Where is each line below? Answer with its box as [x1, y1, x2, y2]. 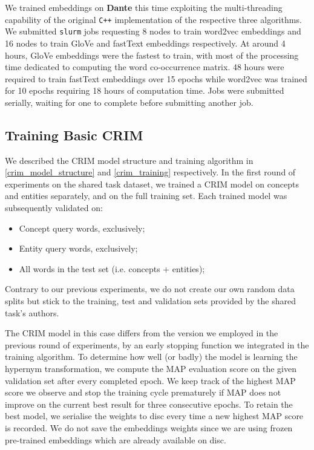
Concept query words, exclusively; [19, 221, 145, 234]
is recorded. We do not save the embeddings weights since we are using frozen [5, 421, 293, 434]
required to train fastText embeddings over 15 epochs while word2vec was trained [5, 72, 307, 85]
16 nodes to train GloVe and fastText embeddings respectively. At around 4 [5, 36, 286, 49]
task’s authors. [5, 306, 59, 319]
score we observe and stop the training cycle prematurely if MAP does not [5, 386, 281, 399]
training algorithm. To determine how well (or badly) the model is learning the [5, 350, 298, 363]
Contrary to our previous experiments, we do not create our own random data [5, 282, 295, 295]
